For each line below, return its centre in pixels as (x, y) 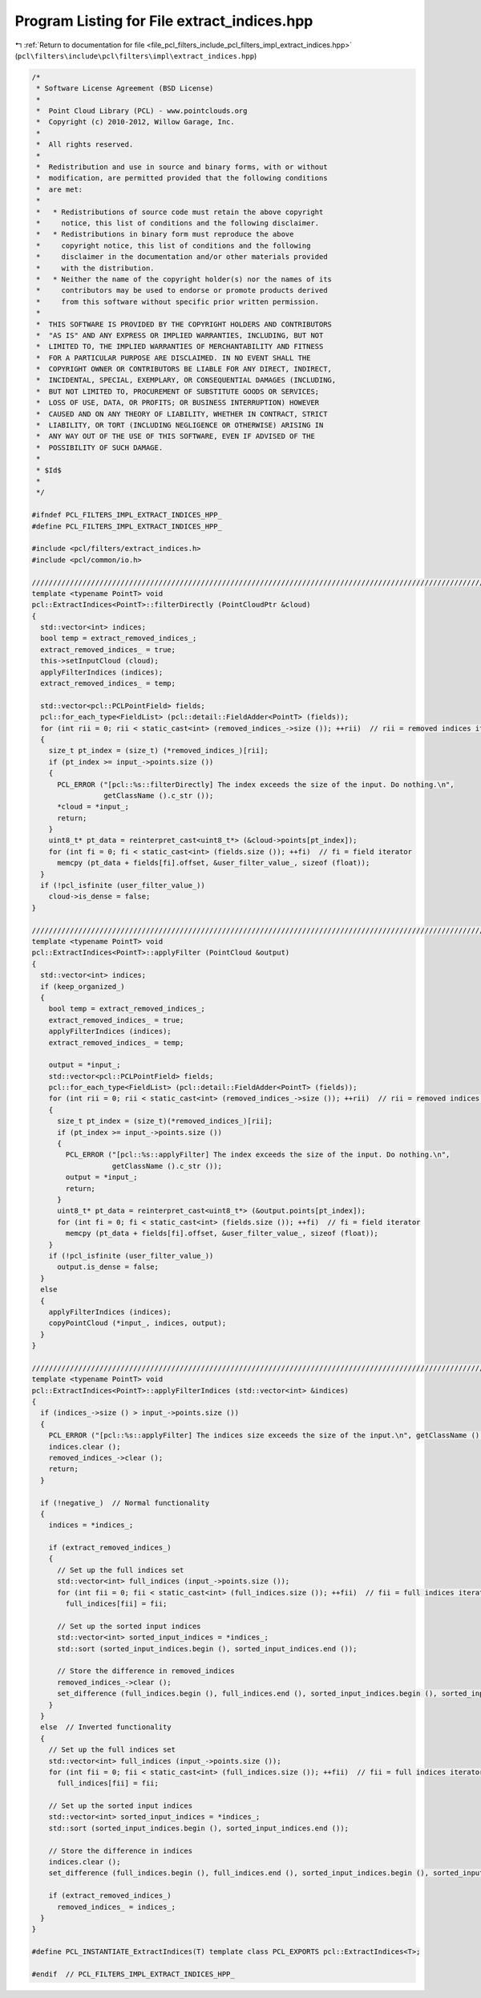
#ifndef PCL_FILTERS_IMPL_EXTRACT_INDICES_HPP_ (127, 515)
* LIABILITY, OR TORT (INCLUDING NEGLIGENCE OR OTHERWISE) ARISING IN (180, 426)
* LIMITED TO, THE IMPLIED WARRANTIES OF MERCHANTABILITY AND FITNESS (180, 347)
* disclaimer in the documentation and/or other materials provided (182, 257)
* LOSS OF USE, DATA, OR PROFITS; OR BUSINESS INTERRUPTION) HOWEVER (178, 403)
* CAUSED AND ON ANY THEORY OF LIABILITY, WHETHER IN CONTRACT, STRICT (182, 414)
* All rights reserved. (85, 145)
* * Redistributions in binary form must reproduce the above (165, 234)
